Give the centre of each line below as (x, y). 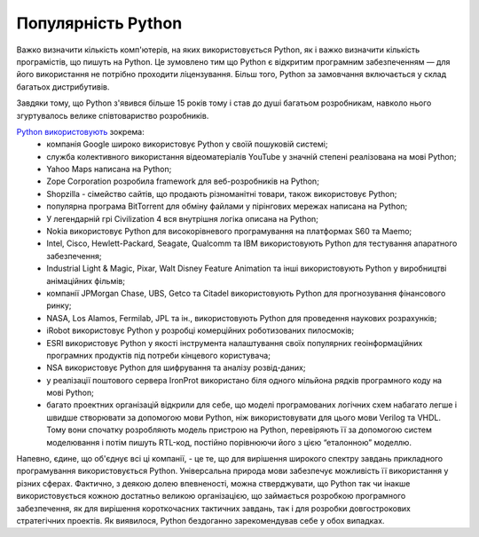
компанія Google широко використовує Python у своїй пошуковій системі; (187, 144)
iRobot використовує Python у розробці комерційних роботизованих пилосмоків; (200, 331)
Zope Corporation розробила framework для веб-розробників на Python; (183, 181)
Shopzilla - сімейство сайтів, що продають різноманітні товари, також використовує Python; (222, 193)
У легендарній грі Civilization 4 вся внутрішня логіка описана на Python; (183, 218)
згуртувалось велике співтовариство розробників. (113, 115)
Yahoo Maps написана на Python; (109, 170)
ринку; (59, 305)
